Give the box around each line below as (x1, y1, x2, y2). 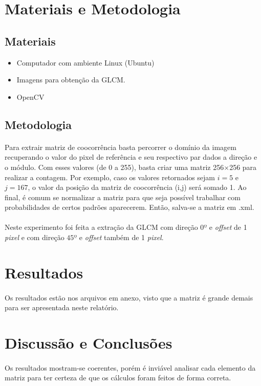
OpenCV (16, 91, 45, 102)
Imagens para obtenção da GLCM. (16, 74, 125, 85)
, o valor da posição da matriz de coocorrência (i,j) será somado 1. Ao (28, 182, 247, 192)
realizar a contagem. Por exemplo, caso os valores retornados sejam (5, 171, 215, 182)
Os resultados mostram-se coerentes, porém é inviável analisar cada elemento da (5, 362, 256, 373)
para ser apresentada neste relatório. (5, 302, 119, 313)
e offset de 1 (209, 222, 247, 232)
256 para (229, 161, 257, 172)
